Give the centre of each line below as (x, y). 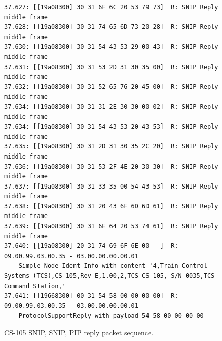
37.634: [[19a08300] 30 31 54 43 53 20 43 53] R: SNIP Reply (111, 127)
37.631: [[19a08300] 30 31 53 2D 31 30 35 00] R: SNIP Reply (111, 67)
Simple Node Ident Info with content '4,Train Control (113, 266)
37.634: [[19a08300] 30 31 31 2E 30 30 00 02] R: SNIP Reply (111, 106)
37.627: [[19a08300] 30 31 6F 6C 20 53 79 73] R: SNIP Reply (111, 7)
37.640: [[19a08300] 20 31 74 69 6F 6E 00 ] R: (91, 246)
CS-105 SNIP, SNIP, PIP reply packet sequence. (79, 332)
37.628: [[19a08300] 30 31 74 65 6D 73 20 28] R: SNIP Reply (111, 27)
